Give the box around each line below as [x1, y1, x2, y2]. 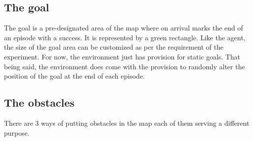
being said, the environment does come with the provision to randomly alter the [4, 61, 245, 71]
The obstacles [4, 95, 75, 110]
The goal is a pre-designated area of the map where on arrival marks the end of [4, 23, 243, 33]
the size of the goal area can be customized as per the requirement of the [4, 42, 224, 52]
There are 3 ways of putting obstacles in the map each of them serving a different [4, 117, 250, 128]
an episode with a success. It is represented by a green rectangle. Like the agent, [4, 32, 246, 42]
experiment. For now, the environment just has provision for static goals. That [4, 51, 241, 61]
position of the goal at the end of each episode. [4, 71, 145, 81]
